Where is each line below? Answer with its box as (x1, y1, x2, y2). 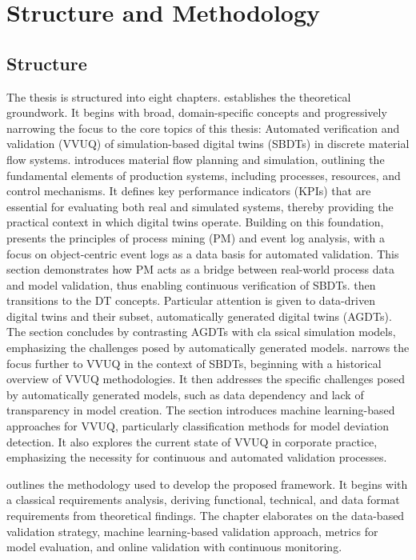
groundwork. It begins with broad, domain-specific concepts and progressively (6, 104, 387, 121)
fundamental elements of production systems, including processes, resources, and (6, 166, 401, 183)
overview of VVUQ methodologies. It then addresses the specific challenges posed (6, 370, 405, 387)
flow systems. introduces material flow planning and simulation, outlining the (6, 150, 385, 167)
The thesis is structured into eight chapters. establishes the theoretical (6, 88, 351, 105)
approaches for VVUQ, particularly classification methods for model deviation (6, 418, 390, 434)
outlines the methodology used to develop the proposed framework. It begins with (6, 475, 408, 492)
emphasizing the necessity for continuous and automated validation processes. (6, 449, 387, 466)
